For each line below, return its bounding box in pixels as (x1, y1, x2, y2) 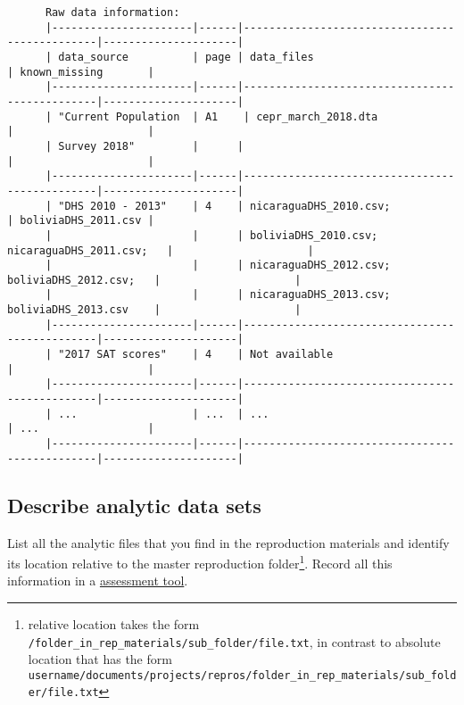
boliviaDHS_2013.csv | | (7, 303, 302, 317)
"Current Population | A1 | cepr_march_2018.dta (58, 110, 378, 123)
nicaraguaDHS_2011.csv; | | (7, 244, 314, 257)
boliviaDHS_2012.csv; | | (7, 273, 302, 286)
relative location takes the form (28, 614, 200, 633)
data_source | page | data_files (58, 50, 314, 63)
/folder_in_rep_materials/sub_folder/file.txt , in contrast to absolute (28, 632, 441, 651)
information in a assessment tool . (7, 571, 188, 590)
